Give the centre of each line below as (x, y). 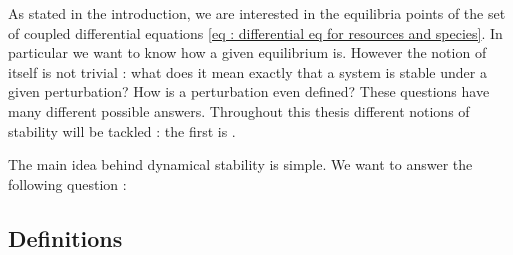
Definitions (65, 237)
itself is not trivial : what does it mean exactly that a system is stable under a (247, 71)
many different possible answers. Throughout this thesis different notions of (239, 110)
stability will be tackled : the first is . (122, 130)
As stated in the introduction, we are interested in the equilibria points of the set (257, 13)
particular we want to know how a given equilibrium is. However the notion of (247, 52)
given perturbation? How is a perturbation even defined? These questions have (249, 91)
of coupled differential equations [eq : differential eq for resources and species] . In (255, 32)
